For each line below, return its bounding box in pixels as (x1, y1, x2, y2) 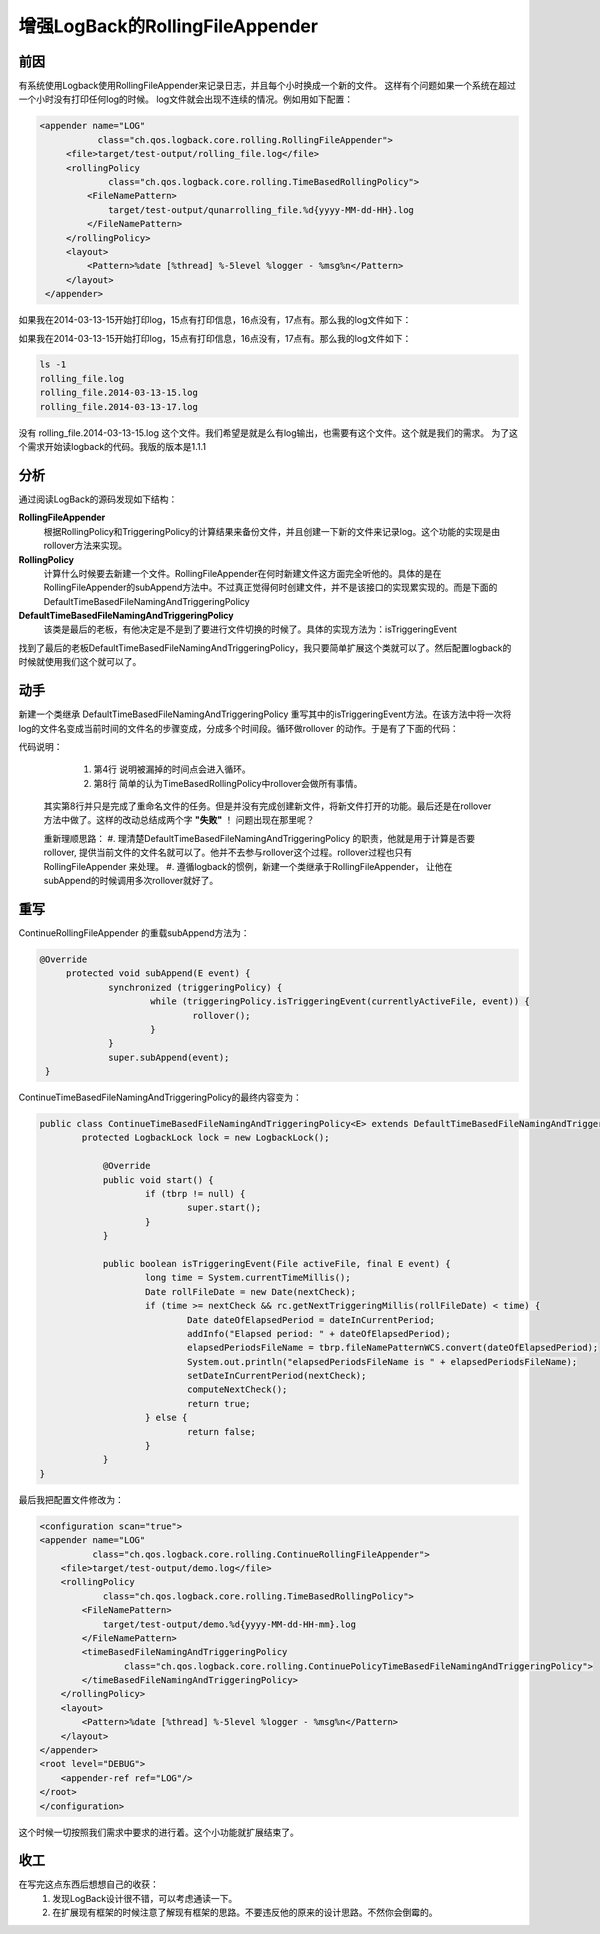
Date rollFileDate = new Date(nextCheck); (145, 1286, 357, 1297)
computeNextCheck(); (186, 1384, 288, 1395)
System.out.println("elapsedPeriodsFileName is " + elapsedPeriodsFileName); (186, 1356, 578, 1367)
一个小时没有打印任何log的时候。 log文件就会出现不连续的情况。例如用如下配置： (18, 93, 354, 105)
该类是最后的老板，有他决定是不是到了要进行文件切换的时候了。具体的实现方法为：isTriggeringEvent (43, 623, 457, 635)
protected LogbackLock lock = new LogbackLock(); (81, 1132, 330, 1144)
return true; (186, 1398, 251, 1409)
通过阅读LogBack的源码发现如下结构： (18, 493, 178, 505)
